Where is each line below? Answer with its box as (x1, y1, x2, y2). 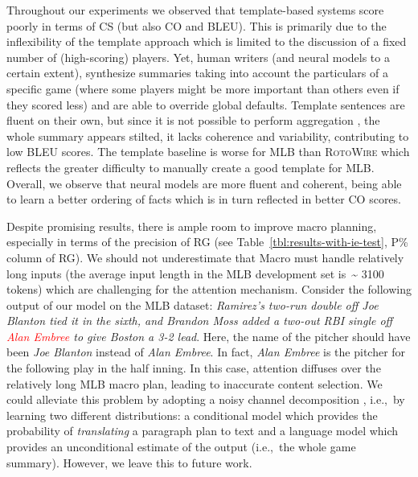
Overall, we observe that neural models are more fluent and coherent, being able (6, 175, 402, 191)
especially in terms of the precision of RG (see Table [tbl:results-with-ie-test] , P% (6, 233, 408, 250)
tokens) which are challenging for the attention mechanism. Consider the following (6, 281, 412, 298)
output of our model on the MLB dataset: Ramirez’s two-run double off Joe (6, 296, 379, 313)
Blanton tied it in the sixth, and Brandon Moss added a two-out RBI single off (6, 312, 393, 329)
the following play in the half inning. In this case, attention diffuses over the (6, 360, 381, 376)
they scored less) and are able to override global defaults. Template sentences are (6, 96, 405, 113)
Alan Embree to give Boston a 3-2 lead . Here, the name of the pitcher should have (6, 327, 411, 344)
